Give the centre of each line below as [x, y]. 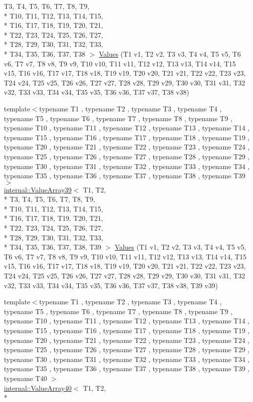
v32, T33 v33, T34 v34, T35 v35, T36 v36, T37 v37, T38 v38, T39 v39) [111, 285]
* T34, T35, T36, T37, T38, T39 [53, 247]
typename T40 [26, 378]
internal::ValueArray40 [38, 388]
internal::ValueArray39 [38, 189]
